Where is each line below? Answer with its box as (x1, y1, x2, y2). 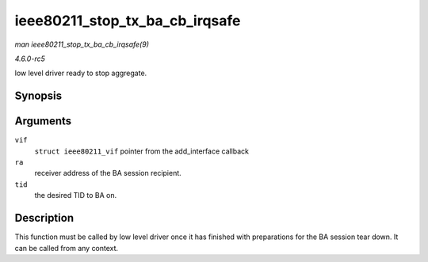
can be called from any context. (14, 243, 119, 253)
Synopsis (14, 89, 63, 103)
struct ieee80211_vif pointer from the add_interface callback (34, 146, 250, 156)
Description (14, 211, 75, 225)
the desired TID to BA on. (34, 191, 117, 200)
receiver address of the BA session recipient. (34, 169, 182, 178)
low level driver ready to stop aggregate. (14, 68, 147, 78)
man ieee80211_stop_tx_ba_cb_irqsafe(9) (14, 40, 150, 49)
